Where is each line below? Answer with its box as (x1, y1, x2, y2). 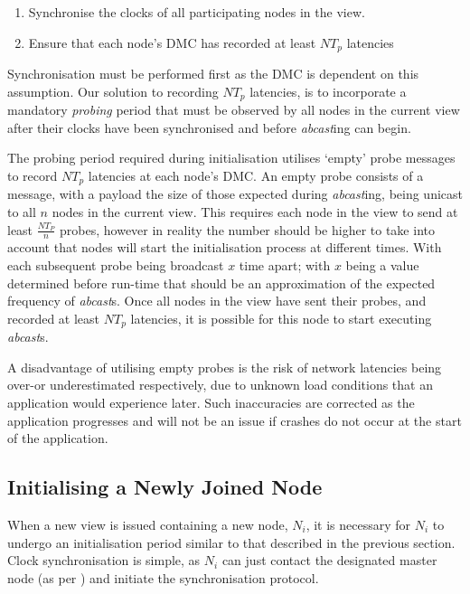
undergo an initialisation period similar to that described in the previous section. (7, 533, 456, 552)
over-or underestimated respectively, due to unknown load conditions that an (7, 375, 433, 394)
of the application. (7, 429, 108, 448)
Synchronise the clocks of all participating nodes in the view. (28, 3, 365, 21)
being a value (345, 255, 419, 274)
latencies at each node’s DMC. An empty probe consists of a (88, 165, 424, 184)
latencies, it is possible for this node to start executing (130, 308, 432, 327)
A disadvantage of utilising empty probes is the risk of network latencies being (7, 357, 442, 376)
